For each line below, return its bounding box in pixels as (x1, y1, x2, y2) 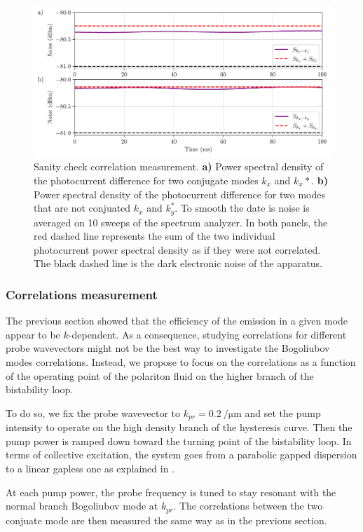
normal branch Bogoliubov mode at (6, 498, 158, 513)
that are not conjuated (34, 200, 131, 215)
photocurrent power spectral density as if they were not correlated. (34, 242, 321, 257)
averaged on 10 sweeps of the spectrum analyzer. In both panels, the (34, 214, 328, 229)
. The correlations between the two (173, 498, 323, 513)
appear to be (6, 327, 60, 341)
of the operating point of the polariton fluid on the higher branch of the (6, 368, 314, 383)
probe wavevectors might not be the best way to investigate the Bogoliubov (6, 341, 330, 355)
